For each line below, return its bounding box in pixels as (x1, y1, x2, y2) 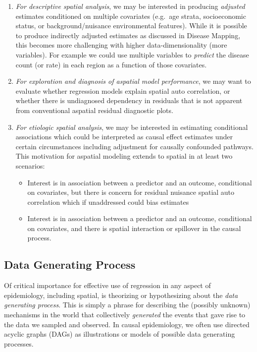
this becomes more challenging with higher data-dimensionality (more (15, 40, 227, 50)
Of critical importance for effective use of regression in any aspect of (4, 280, 211, 291)
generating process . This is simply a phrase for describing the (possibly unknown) (4, 299, 251, 310)
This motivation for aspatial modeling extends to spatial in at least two (15, 151, 233, 161)
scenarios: (15, 160, 45, 171)
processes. (4, 338, 34, 349)
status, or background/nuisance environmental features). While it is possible (15, 20, 247, 31)
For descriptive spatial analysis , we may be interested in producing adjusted (15, 1, 245, 11)
